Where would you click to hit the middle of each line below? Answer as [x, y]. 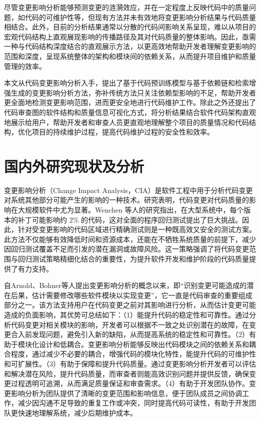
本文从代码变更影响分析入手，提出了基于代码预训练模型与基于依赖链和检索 [126, 83]
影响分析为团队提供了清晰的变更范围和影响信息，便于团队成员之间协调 [126, 393]
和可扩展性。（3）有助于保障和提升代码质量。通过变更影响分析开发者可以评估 [130, 363]
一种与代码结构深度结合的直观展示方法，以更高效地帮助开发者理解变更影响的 [130, 46]
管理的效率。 [25, 66]
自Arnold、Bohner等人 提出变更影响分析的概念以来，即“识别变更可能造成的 [125, 285]
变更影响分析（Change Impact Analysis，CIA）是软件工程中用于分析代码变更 [128, 190]
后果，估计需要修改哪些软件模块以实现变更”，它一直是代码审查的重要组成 [131, 295]
